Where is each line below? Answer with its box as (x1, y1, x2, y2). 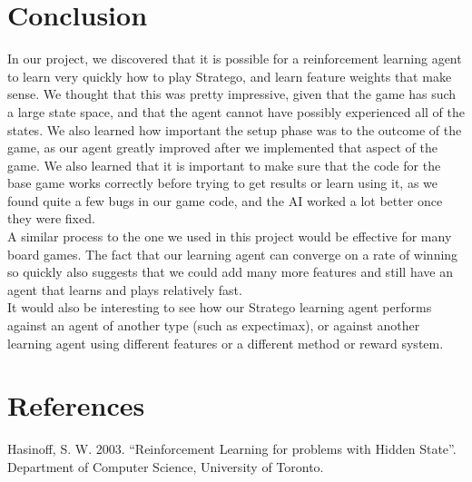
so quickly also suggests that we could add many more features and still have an (7, 262, 453, 281)
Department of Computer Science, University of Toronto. (7, 457, 324, 476)
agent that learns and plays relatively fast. (7, 280, 242, 299)
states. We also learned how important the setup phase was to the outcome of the (7, 120, 462, 139)
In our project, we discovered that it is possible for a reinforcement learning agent (7, 49, 462, 68)
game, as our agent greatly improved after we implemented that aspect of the (7, 138, 438, 157)
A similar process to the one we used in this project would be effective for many (7, 227, 452, 246)
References (7, 387, 145, 424)
